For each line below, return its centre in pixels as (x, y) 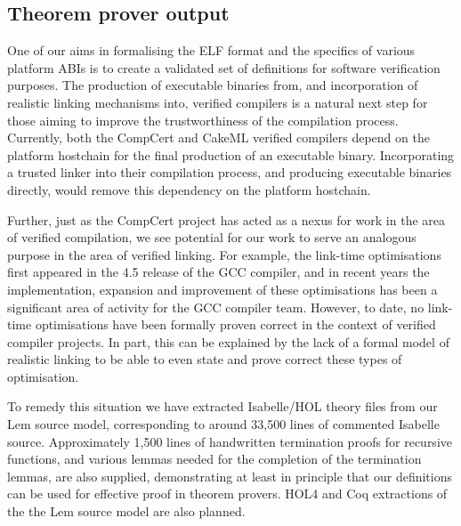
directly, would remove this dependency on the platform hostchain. (189, 189)
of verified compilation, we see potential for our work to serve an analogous (212, 237)
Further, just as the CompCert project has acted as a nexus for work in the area (226, 219)
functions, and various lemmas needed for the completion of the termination (214, 459)
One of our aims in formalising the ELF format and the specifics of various (211, 50)
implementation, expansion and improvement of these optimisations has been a (222, 289)
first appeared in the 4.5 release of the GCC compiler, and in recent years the (218, 272)
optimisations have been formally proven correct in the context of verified (235, 324)
